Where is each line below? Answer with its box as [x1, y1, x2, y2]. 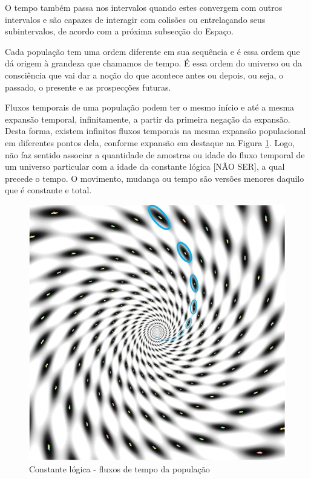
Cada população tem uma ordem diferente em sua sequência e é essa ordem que [5, 45, 300, 57]
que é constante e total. [5, 184, 92, 196]
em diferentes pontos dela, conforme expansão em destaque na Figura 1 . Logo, [5, 136, 295, 149]
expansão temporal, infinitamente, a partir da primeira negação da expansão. [5, 112, 290, 125]
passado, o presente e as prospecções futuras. [5, 80, 171, 93]
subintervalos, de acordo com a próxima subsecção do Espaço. [5, 25, 234, 37]
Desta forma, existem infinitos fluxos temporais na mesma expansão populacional [5, 124, 306, 137]
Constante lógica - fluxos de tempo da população [29, 462, 210, 475]
